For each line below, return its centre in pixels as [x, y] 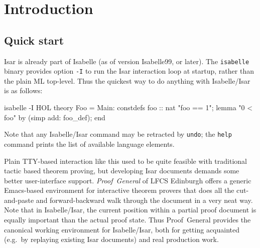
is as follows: [23, 90]
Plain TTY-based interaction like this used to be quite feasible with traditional [125, 161]
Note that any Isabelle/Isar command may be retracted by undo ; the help [118, 134]
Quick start [34, 40]
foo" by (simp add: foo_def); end [55, 117]
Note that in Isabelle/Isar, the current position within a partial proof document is [130, 210]
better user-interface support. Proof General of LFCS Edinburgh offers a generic [128, 180]
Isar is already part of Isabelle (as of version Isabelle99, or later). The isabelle [127, 61]
